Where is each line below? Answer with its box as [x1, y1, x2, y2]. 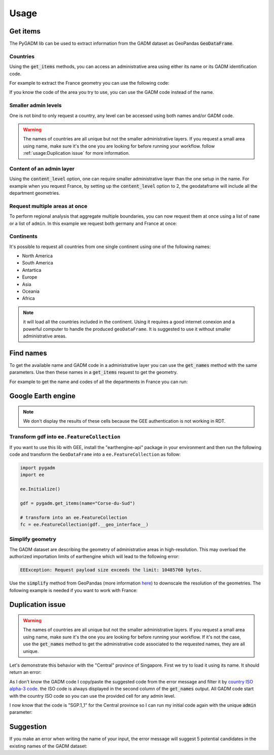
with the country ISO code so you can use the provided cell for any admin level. [9, 693, 176, 699]
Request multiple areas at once [9, 202, 88, 210]
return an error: [9, 669, 42, 675]
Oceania [22, 288, 40, 294]
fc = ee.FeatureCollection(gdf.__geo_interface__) [20, 522, 149, 528]
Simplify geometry [9, 536, 57, 543]
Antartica [22, 267, 42, 273]
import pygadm [20, 465, 55, 470]
